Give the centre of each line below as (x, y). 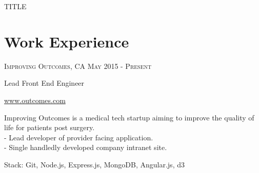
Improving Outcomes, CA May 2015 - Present (78, 66)
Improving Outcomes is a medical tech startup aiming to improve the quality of (129, 117)
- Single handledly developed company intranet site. (86, 147)
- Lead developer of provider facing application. (79, 137)
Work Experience (67, 41)
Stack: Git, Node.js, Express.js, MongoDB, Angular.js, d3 (94, 164)
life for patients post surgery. (49, 127)
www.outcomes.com (35, 100)
